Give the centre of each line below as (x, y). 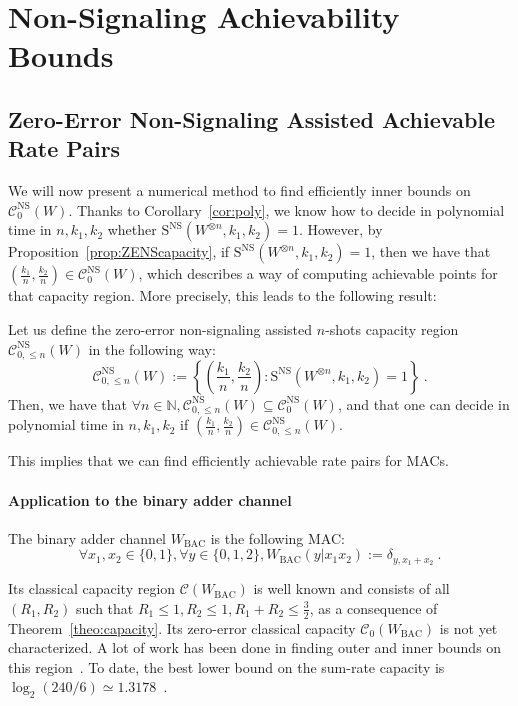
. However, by (340, 229)
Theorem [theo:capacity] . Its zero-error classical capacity (182, 627)
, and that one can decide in (423, 403)
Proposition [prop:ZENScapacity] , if (119, 251)
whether (132, 229)
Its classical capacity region (92, 588)
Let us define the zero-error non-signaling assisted (160, 328)
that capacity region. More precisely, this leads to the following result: (222, 295)
